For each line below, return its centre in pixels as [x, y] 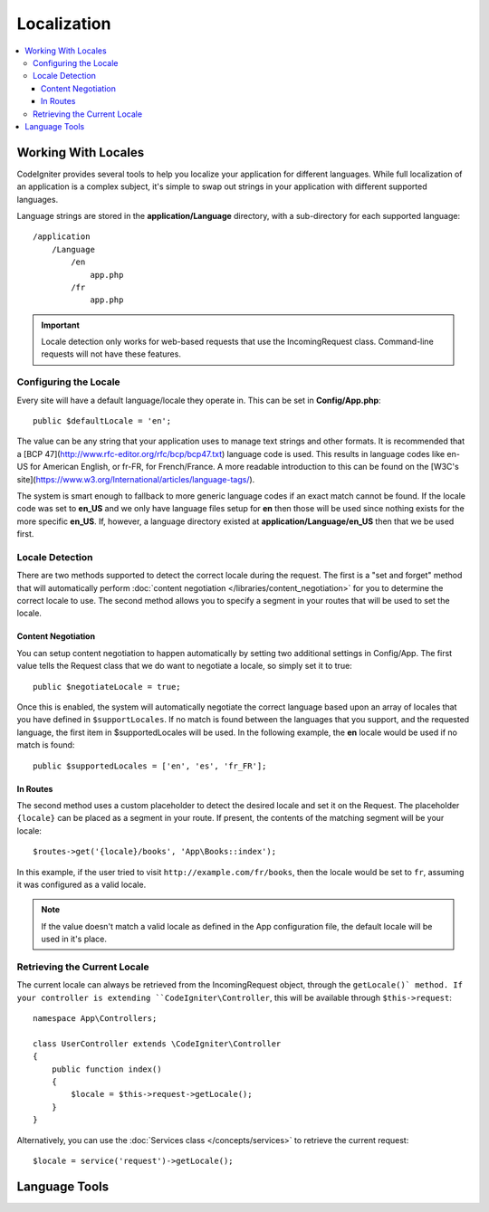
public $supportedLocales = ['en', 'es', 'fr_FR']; [150, 766]
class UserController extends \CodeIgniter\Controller [157, 1044]
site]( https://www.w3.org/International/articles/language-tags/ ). [136, 479]
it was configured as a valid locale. [81, 884]
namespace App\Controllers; [95, 1019]
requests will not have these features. [111, 354]
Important [61, 325]
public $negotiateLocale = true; [107, 687]
